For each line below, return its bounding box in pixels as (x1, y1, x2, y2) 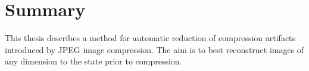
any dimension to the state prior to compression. (5, 55, 182, 67)
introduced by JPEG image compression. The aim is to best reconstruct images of (5, 43, 304, 55)
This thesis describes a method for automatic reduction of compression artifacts (5, 32, 296, 44)
